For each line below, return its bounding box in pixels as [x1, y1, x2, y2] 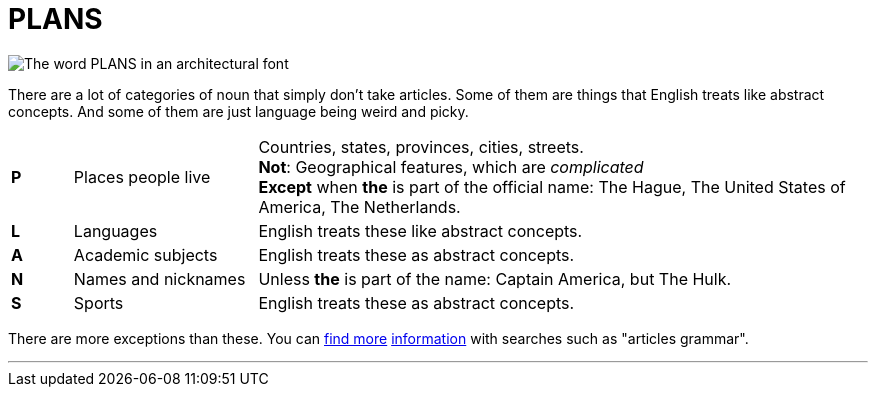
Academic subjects [73, 244, 218, 265]
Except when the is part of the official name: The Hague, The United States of [258, 176, 846, 197]
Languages [73, 220, 158, 241]
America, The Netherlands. [258, 196, 461, 217]
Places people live [73, 166, 211, 187]
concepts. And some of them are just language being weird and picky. [8, 102, 469, 120]
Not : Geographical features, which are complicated [258, 156, 644, 177]
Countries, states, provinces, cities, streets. [258, 136, 584, 157]
